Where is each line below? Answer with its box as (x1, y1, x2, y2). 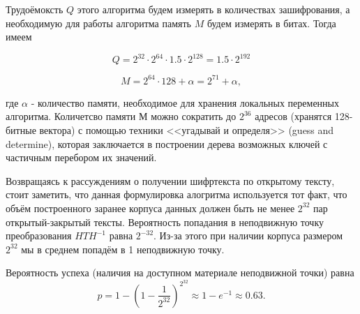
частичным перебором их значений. (6, 150, 157, 165)
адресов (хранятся (255, 109, 332, 124)
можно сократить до (151, 109, 237, 124)
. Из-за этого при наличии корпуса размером (153, 228, 343, 243)
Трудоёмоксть (6, 2, 63, 16)
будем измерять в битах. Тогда (207, 15, 336, 30)
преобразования (6, 228, 72, 243)
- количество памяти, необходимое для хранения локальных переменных (31, 95, 339, 110)
